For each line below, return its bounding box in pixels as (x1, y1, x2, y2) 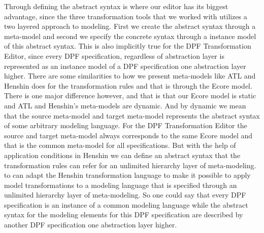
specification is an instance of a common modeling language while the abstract (4, 199, 248, 210)
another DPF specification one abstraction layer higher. (4, 219, 177, 230)
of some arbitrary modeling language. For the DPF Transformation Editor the (4, 120, 247, 131)
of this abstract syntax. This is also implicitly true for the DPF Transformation (4, 41, 251, 51)
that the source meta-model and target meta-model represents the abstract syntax (4, 110, 260, 121)
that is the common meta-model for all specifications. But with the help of (4, 140, 236, 150)
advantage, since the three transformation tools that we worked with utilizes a (4, 11, 247, 21)
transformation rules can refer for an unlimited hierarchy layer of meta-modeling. (4, 160, 256, 170)
